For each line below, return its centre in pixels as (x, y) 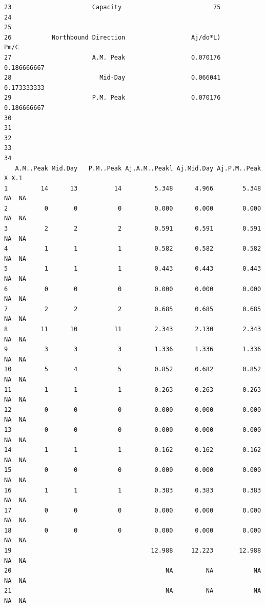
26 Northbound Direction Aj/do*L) (113, 37)
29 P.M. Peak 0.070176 (113, 98)
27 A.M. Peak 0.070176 (113, 57)
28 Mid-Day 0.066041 (113, 78)
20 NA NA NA (133, 571)
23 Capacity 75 (113, 7)
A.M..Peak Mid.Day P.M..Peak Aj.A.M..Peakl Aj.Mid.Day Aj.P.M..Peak (138, 168)
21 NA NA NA (133, 591)
